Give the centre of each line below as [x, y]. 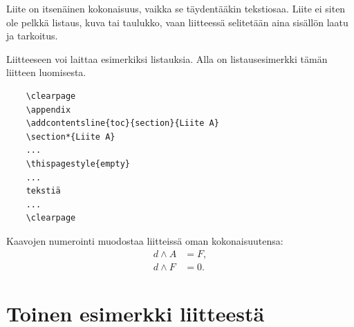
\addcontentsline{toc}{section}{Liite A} [122, 123]
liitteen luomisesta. [46, 72]
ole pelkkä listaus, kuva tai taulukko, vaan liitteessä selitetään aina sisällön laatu [177, 22]
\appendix [48, 110]
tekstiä [43, 191]
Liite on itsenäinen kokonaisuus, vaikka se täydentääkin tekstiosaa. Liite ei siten [176, 8]
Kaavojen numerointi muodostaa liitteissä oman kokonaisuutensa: [145, 240]
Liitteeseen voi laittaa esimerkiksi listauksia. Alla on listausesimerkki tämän [167, 58]
